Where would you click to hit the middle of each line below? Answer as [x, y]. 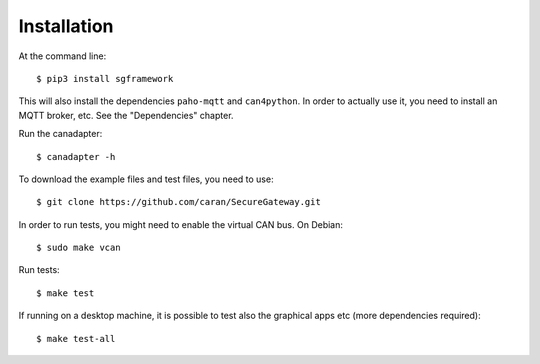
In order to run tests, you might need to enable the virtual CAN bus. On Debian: [181, 224]
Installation [66, 26]
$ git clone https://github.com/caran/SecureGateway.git [179, 202]
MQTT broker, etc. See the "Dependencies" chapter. [126, 115]
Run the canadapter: [60, 134]
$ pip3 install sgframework [105, 78]
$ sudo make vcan [78, 248]
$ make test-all [76, 338]
